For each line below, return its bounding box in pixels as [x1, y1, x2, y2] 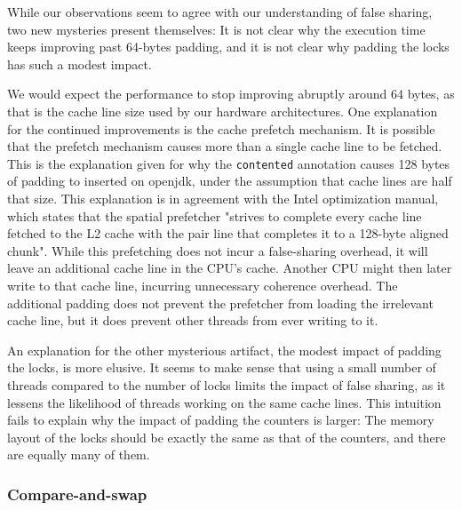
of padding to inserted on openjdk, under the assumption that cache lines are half [7, 171, 452, 190]
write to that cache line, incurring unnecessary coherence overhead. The [7, 275, 398, 294]
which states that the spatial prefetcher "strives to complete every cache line [7, 206, 422, 225]
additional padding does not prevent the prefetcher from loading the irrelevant [7, 293, 434, 312]
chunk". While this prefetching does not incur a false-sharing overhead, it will [7, 241, 428, 259]
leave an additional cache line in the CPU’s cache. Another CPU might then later [7, 259, 452, 277]
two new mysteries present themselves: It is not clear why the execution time [7, 20, 426, 38]
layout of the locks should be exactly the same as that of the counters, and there [7, 427, 446, 446]
